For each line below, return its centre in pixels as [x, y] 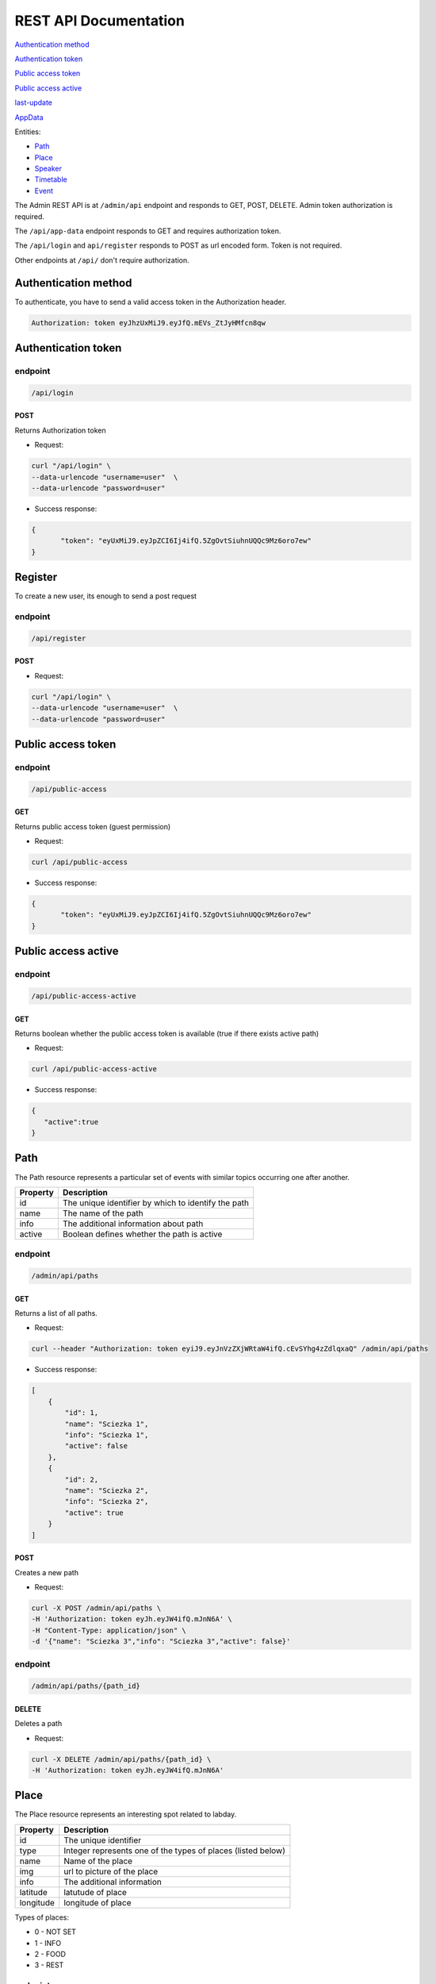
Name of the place [98, 1861]
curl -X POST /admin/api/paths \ [96, 1608]
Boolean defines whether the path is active [142, 1234]
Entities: [28, 132]
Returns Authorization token [60, 430]
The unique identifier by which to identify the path [156, 1202]
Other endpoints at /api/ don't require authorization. [102, 260]
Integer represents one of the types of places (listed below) [174, 1851]
